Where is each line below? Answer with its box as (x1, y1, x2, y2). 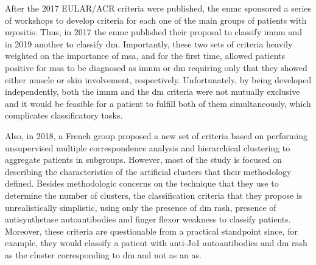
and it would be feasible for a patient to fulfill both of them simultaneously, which (5, 97, 311, 109)
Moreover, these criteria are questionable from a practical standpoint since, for (5, 224, 298, 237)
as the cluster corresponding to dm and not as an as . (5, 248, 202, 261)
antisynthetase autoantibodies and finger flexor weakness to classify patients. (5, 213, 291, 225)
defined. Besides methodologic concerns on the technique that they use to (5, 177, 279, 190)
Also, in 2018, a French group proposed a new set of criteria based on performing (5, 129, 308, 142)
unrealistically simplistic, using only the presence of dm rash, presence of (5, 201, 276, 213)
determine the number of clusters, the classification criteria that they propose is (5, 188, 303, 201)
